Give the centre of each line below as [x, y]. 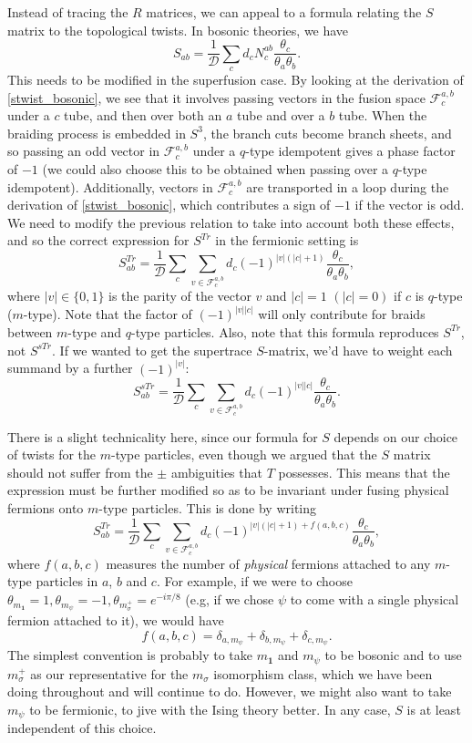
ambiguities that [216, 472]
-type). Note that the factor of [108, 314]
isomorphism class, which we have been [323, 673]
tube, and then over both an [143, 115]
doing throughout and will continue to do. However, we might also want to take [230, 691]
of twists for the [52, 454]
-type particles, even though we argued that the [244, 454]
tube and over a [281, 115]
